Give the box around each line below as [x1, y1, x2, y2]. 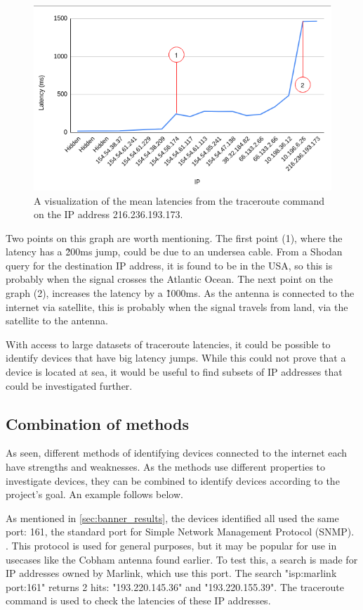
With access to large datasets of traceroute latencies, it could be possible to [6, 336, 331, 351]
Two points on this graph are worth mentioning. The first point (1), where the [6, 230, 343, 245]
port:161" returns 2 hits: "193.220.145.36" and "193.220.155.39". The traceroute [6, 579, 344, 594]
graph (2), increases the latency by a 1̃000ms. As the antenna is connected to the [6, 286, 355, 300]
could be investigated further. [6, 378, 133, 393]
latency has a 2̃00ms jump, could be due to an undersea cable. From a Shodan [6, 244, 343, 259]
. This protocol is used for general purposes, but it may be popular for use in [6, 538, 337, 552]
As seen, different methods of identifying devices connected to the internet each [6, 445, 348, 460]
